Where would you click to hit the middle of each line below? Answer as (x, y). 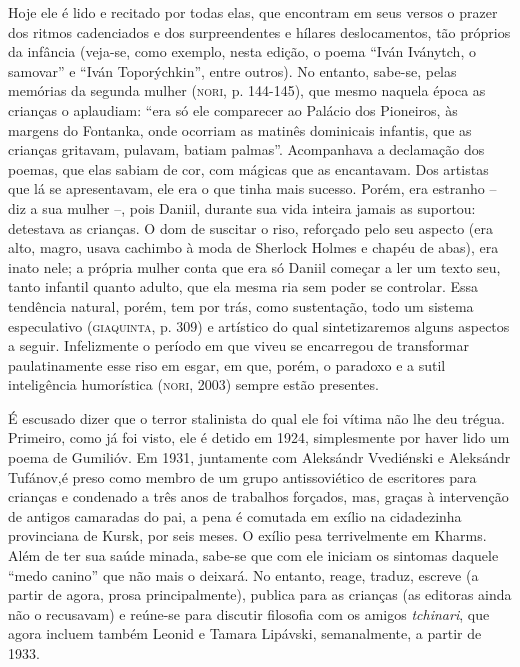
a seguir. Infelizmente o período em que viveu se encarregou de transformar (238, 345)
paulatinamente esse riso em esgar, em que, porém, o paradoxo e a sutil (227, 364)
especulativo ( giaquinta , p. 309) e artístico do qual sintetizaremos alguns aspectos (259, 325)
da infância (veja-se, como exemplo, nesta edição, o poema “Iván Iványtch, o (242, 51)
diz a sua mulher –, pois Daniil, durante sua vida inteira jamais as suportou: (242, 207)
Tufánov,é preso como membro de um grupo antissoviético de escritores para (242, 476)
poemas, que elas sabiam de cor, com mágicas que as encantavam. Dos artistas (248, 168)
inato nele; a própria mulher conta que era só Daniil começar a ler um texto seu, (254, 266)
